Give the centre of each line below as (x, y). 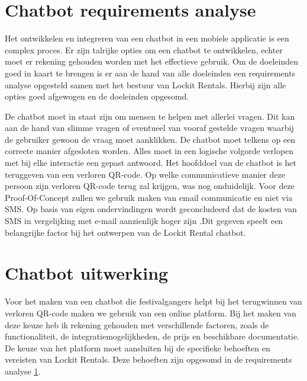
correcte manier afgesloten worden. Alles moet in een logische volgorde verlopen (149, 151)
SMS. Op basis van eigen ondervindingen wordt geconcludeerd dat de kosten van (151, 209)
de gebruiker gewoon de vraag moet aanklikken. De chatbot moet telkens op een (150, 139)
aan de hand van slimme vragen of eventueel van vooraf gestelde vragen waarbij (149, 128)
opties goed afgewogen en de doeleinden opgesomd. (97, 96)
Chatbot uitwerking (87, 273)
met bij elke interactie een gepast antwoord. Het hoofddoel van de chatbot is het (151, 163)
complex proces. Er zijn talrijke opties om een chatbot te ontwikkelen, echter (144, 49)
